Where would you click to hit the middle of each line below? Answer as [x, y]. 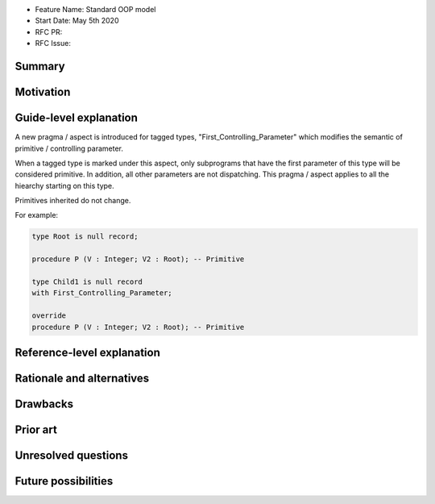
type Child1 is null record [87, 282]
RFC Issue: [53, 44]
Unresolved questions [72, 456]
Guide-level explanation [77, 118]
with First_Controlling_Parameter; [102, 293]
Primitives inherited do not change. [73, 201]
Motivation [43, 92]
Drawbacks [44, 404]
